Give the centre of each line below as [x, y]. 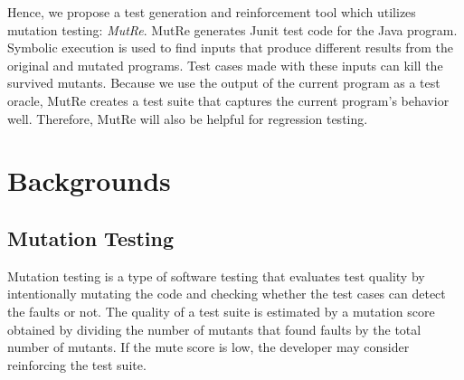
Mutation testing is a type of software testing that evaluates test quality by [216, 275]
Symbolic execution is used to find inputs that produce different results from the [230, 47]
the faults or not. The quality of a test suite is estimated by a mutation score [221, 311]
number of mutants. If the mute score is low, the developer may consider [208, 347]
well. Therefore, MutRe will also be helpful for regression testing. [188, 118]
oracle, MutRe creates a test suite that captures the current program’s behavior [228, 100]
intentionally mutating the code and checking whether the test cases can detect [227, 294]
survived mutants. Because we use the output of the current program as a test [224, 83]
